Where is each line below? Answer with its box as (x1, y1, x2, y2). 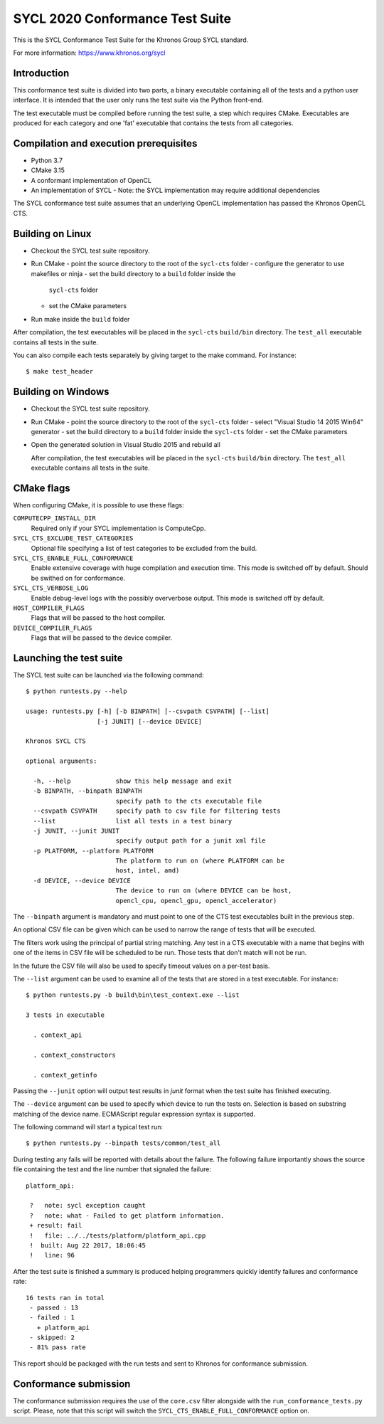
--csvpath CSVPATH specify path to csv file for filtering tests (33, 807, 281, 815)
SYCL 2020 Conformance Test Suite (13, 11, 231, 26)
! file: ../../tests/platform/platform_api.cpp (29, 1231, 206, 1240)
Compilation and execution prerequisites (13, 137, 198, 149)
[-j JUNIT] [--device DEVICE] (97, 717, 203, 725)
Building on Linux (13, 228, 92, 240)
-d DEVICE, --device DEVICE (33, 876, 132, 885)
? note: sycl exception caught (29, 1201, 146, 1210)
